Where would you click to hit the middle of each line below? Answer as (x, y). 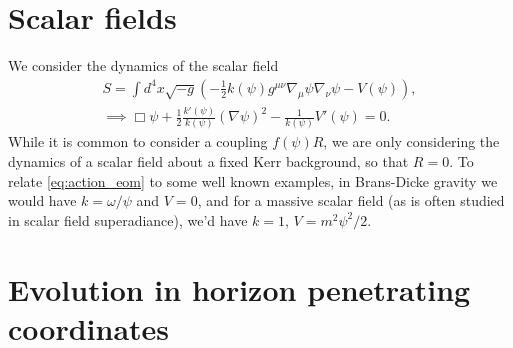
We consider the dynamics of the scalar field (143, 65)
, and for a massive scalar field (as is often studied (351, 200)
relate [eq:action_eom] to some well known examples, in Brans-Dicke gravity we (253, 180)
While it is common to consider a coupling (138, 141)
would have (42, 200)
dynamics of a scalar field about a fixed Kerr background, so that (208, 161)
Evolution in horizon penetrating (239, 288)
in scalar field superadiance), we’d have (128, 219)
